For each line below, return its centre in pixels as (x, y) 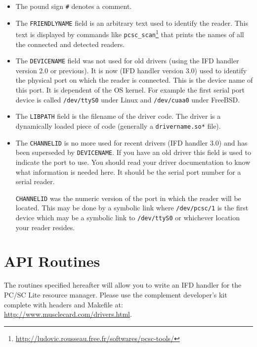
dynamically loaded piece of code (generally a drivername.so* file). (118, 125)
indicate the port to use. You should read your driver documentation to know (133, 162)
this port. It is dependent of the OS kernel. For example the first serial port (130, 90)
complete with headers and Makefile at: (64, 304)
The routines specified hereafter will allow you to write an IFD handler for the (123, 285)
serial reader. (35, 181)
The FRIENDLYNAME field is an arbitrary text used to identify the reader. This (132, 23)
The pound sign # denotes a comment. (74, 6)
